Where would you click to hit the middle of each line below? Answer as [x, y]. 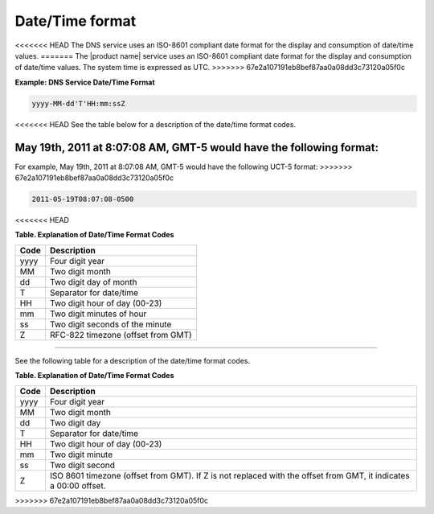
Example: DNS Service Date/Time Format [85, 82]
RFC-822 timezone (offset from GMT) [121, 335]
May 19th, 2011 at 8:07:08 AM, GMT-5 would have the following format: [197, 148]
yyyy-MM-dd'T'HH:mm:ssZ [79, 103]
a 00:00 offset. [78, 485]
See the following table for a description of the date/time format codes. [133, 360]
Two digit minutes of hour [98, 314]
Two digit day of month [93, 282]
